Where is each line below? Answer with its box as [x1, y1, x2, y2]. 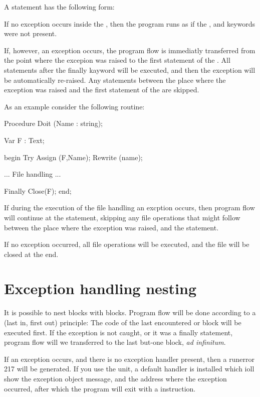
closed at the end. [4, 248, 59, 259]
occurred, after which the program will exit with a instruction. [4, 383, 196, 393]
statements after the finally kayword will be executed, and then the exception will [4, 64, 255, 75]
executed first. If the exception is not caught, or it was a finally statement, [4, 327, 233, 337]
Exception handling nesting [4, 278, 196, 299]
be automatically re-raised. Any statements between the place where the [4, 74, 226, 85]
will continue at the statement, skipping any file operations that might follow [4, 212, 240, 222]
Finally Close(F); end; [4, 185, 72, 196]
